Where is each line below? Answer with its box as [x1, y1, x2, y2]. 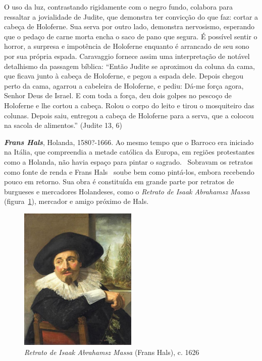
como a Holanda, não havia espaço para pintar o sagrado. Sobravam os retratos [4, 156, 253, 167]
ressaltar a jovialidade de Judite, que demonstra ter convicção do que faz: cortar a [4, 11, 258, 22]
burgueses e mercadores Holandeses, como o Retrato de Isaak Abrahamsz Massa [4, 186, 250, 196]
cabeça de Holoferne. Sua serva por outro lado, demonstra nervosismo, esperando [4, 21, 255, 32]
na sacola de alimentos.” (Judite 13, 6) [4, 120, 123, 130]
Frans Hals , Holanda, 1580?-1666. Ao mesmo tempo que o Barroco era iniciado [4, 136, 254, 147]
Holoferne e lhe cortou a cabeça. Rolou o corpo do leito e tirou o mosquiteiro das [4, 100, 254, 110]
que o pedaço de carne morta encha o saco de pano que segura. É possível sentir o [4, 31, 257, 41]
